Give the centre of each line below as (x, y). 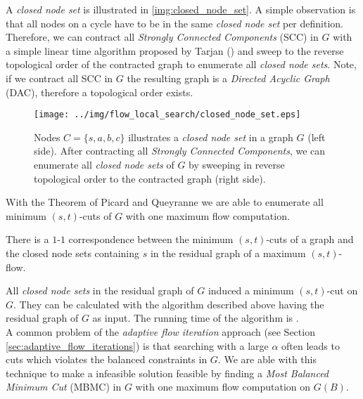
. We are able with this (267, 359)
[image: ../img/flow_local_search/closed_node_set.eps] (167, 115)
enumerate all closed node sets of (104, 164)
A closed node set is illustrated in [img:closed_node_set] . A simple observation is (181, 9)
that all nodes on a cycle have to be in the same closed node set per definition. (174, 23)
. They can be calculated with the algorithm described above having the (169, 304)
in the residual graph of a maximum (228, 253)
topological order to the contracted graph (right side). (150, 178)
